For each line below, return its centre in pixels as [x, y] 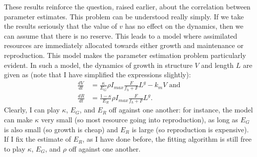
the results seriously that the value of [61, 26]
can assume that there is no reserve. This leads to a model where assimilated [121, 35]
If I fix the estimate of [38, 139]
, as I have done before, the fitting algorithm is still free [167, 139]
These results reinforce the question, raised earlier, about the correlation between [127, 6]
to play [15, 148]
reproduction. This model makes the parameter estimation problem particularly [125, 55]
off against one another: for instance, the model [181, 110]
